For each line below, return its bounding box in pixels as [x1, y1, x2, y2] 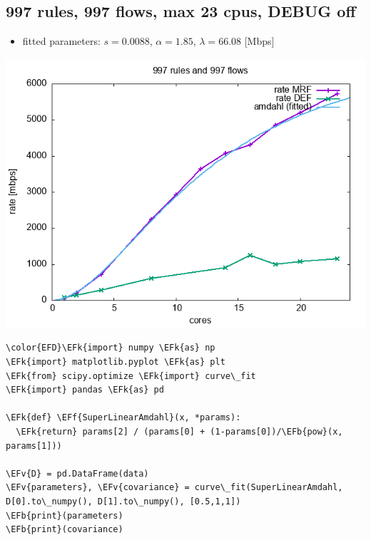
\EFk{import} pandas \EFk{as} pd [6, 385, 164, 395]
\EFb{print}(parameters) [6, 510, 123, 521]
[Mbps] [244, 33, 275, 48]
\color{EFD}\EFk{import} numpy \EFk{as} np [6, 343, 215, 353]
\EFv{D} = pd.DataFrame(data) [6, 468, 149, 479]
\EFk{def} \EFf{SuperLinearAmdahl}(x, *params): [6, 412, 241, 423]
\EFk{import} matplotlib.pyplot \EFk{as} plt [6, 356, 225, 367]
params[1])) [6, 440, 62, 451]
